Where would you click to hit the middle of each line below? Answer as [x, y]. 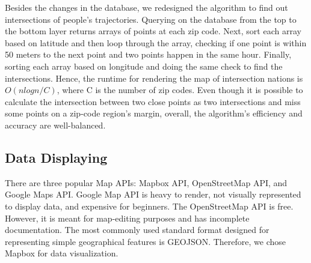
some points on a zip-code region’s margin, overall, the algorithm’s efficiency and [154, 113]
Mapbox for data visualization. [62, 253]
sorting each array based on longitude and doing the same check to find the [144, 66]
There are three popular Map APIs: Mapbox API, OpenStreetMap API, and [146, 182]
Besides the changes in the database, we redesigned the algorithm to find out [146, 7]
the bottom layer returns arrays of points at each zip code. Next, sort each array [153, 31]
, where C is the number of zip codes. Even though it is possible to [180, 90]
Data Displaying [56, 157]
